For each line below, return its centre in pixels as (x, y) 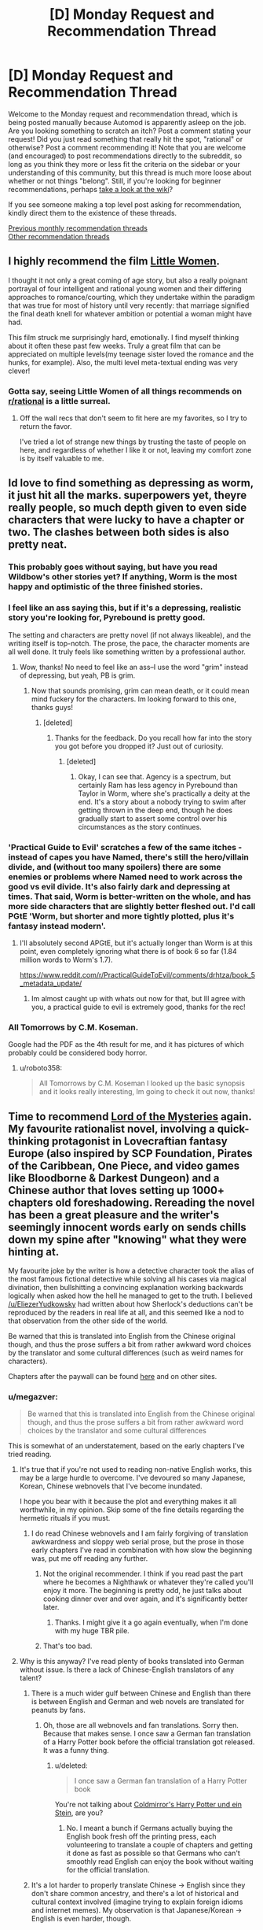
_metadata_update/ (51, 983)
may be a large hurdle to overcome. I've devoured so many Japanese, (132, 1478)
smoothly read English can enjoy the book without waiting (160, 1862)
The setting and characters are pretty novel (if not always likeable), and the (130, 634)
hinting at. (34, 1252)
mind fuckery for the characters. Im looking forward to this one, (134, 699)
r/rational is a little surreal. (60, 401)
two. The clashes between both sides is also (119, 532)
